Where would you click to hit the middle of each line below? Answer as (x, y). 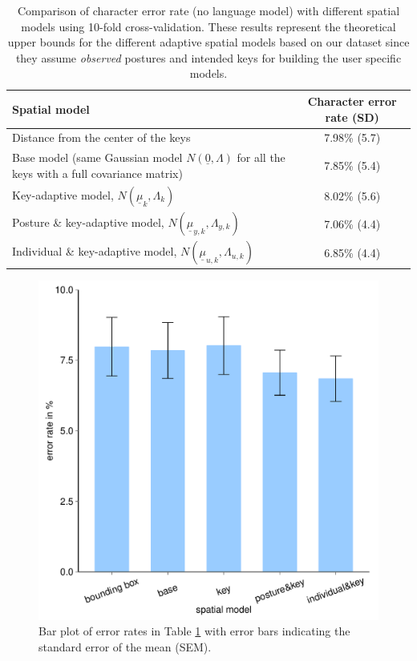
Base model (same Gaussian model (97, 157)
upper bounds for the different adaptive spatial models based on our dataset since (208, 42)
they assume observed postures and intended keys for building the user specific (208, 57)
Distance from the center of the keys (101, 137)
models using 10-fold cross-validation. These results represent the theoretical (208, 26)
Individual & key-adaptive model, (95, 251)
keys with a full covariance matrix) (97, 173)
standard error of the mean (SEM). (125, 646)
